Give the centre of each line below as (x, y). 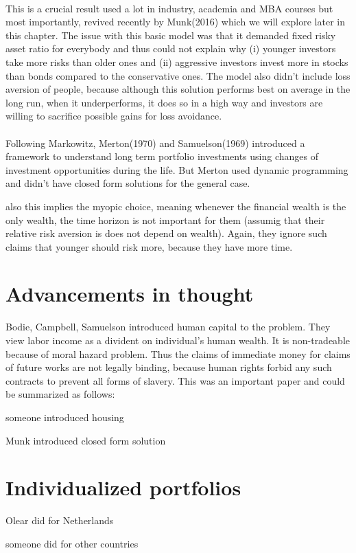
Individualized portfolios (123, 487)
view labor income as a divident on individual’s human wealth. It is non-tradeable (178, 340)
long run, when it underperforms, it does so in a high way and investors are (164, 102)
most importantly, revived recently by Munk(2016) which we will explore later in (175, 22)
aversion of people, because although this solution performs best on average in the (178, 89)
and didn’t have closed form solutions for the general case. (128, 183)
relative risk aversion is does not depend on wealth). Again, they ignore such (166, 233)
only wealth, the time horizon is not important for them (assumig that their (165, 219)
